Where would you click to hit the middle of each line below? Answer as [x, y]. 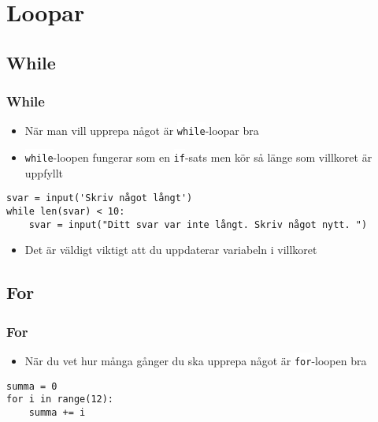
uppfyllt [44, 172]
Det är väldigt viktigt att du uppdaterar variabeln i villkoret [171, 250]
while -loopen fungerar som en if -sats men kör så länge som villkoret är [198, 157]
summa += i [57, 412]
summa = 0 [32, 386]
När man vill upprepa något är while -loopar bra [142, 131]
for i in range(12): [60, 400]
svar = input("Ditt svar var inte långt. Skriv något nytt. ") [198, 224]
